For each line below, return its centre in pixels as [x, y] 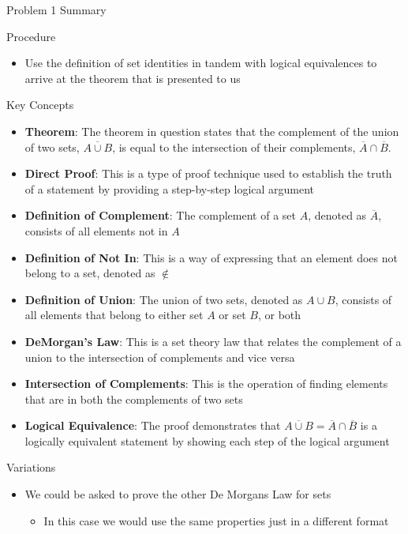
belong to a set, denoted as [90, 273]
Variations [31, 467]
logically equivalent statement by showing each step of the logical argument [207, 440]
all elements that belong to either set [114, 315]
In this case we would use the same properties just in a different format [216, 520]
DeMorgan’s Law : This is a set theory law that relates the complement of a [213, 341]
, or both [279, 315]
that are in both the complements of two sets [134, 399]
